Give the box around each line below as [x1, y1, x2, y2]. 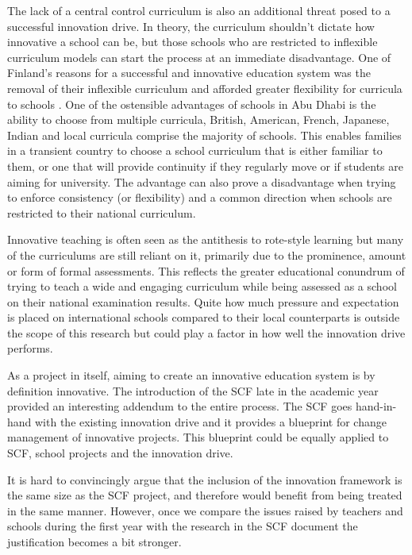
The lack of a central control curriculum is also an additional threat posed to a [7, 2, 391, 18]
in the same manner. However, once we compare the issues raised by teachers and [7, 502, 403, 518]
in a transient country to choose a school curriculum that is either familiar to [7, 142, 383, 159]
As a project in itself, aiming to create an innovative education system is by [7, 367, 375, 383]
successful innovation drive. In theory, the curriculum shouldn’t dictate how [7, 17, 375, 34]
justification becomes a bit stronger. [7, 534, 182, 549]
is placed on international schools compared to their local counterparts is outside [7, 309, 400, 326]
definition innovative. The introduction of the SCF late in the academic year [7, 382, 379, 399]
